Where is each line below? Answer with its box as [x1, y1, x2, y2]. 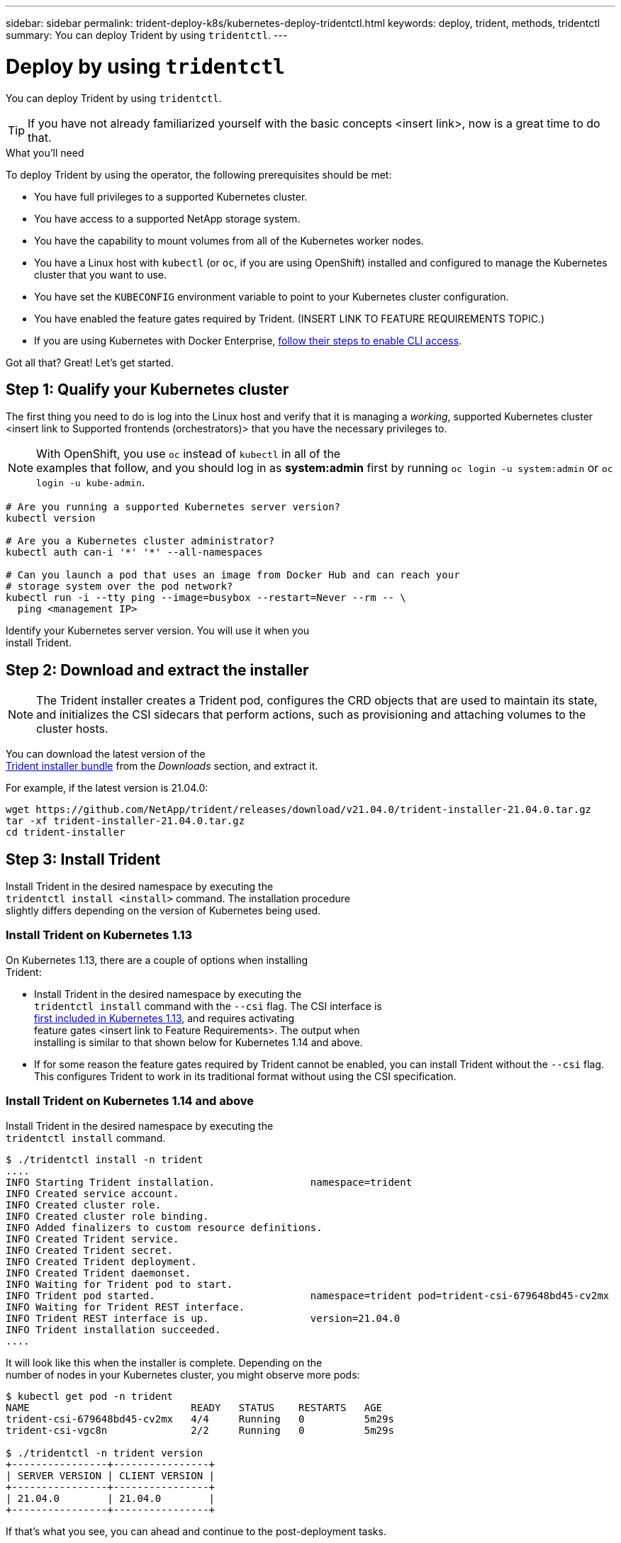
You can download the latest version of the [6, 748, 206, 761]
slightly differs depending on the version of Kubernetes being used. [6, 904, 321, 917]
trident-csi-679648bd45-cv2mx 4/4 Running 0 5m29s [6, 1413, 394, 1425]
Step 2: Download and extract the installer [6, 661, 309, 679]
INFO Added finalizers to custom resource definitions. [6, 1221, 323, 1233]
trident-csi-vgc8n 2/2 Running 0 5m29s [6, 1424, 394, 1436]
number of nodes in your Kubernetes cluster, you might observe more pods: [6, 1368, 360, 1381]
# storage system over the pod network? [6, 580, 233, 593]
